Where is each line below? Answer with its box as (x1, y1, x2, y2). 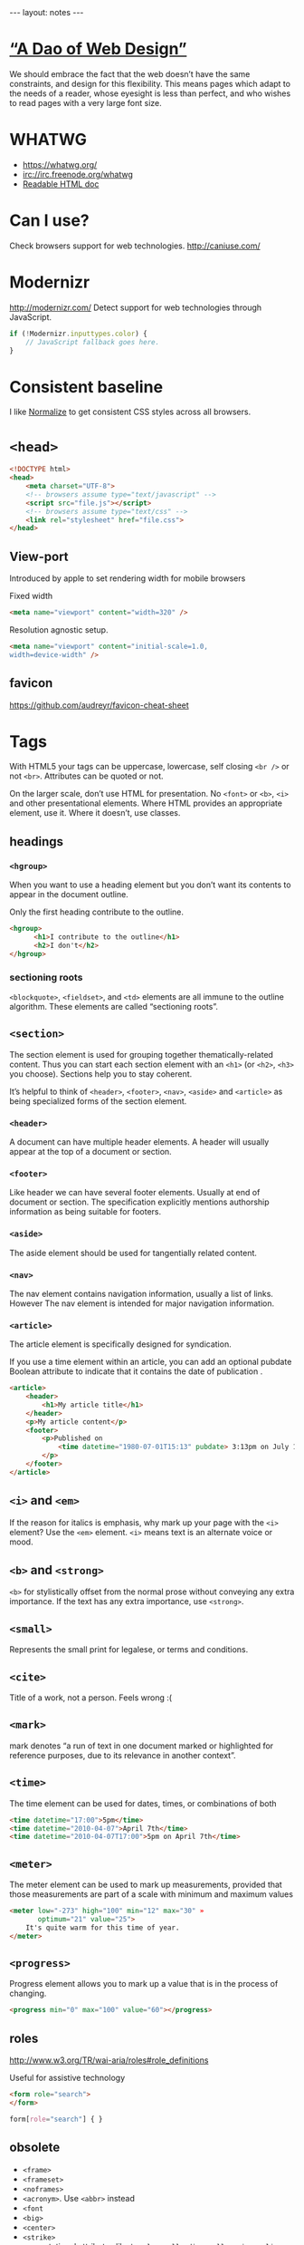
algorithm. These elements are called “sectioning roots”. (9, 1001, 219, 1011)
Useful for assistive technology (9, 2073, 126, 2084)
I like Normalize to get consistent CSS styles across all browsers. (9, 406, 252, 418)
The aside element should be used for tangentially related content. (9, 1247, 258, 1258)
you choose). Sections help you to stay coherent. (9, 1068, 193, 1079)
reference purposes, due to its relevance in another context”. (9, 1749, 236, 1760)
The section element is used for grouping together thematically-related (9, 1049, 274, 1060)
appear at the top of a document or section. (9, 1147, 172, 1157)
